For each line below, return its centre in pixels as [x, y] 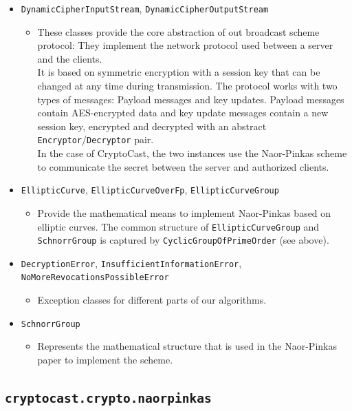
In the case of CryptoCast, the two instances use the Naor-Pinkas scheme [192, 153]
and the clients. [70, 58]
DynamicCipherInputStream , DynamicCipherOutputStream [145, 8]
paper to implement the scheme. [105, 359]
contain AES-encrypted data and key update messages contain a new [183, 113]
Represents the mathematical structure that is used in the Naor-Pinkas [187, 346]
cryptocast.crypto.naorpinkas [108, 398]
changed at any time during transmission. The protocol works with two [187, 86]
